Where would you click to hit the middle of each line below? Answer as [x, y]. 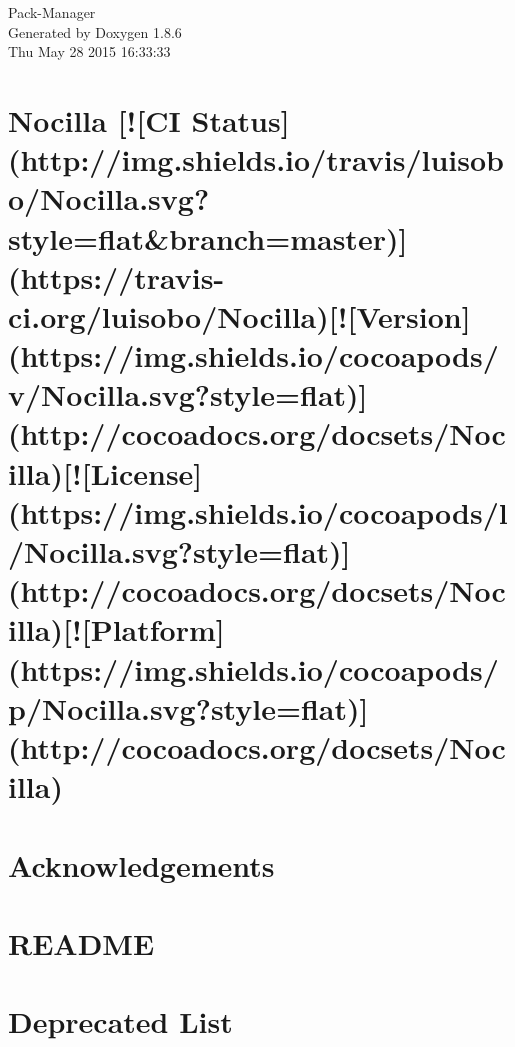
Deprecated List [120, 1021]
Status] [240, 119]
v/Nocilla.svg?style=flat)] [188, 394]
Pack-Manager [52, 12]
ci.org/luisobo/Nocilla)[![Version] [239, 315]
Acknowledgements [141, 864]
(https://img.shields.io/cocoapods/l [258, 511]
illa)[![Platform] [116, 629]
